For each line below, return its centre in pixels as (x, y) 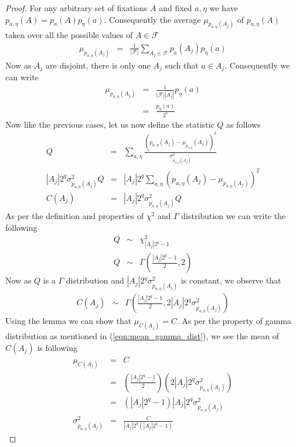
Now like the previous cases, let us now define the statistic (110, 124)
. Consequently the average (152, 19)
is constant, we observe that (231, 280)
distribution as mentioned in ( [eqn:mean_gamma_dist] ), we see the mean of (142, 336)
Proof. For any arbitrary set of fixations (76, 8)
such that (182, 65)
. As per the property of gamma (234, 321)
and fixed (176, 8)
